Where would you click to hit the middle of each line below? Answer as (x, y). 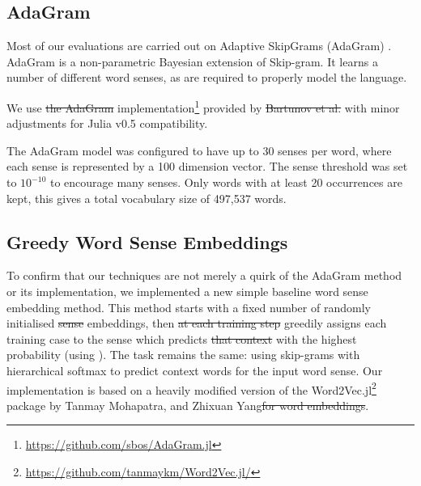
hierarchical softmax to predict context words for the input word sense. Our (195, 370)
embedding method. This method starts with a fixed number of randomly (189, 307)
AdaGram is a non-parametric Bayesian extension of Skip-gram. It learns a (192, 61)
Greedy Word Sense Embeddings (147, 241)
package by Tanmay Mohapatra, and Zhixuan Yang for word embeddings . (188, 405)
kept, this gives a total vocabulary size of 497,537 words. (147, 198)
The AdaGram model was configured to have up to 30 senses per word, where (199, 150)
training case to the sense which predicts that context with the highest (182, 338)
